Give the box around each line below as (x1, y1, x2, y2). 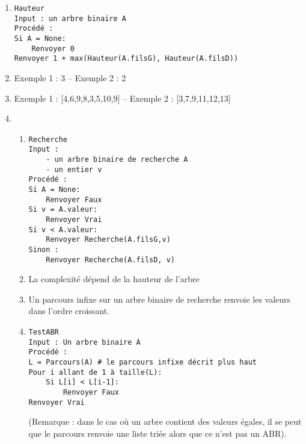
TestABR (28, 328, 59, 337)
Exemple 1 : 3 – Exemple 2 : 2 (14, 71, 126, 84)
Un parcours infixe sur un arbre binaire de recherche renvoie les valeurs (28, 292, 291, 305)
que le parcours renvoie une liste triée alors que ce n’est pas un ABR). (28, 427, 287, 439)
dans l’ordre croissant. (28, 304, 110, 317)
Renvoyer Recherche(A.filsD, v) (46, 255, 175, 264)
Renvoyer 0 (31, 44, 75, 53)
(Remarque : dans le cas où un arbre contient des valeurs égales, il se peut (28, 415, 302, 428)
